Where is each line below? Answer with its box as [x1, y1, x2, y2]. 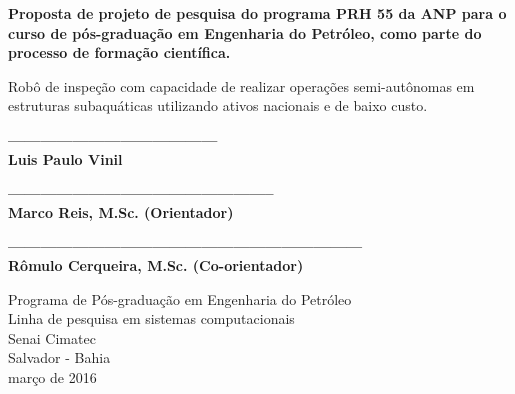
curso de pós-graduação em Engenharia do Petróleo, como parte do [8, 22, 482, 43]
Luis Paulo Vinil [8, 148, 123, 169]
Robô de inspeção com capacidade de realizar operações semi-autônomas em [8, 75, 475, 96]
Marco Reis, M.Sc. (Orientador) [8, 201, 234, 222]
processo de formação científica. [8, 42, 231, 63]
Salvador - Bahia [8, 347, 111, 368]
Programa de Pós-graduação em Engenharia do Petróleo [8, 288, 352, 309]
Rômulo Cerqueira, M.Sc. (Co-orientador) [8, 254, 304, 275]
